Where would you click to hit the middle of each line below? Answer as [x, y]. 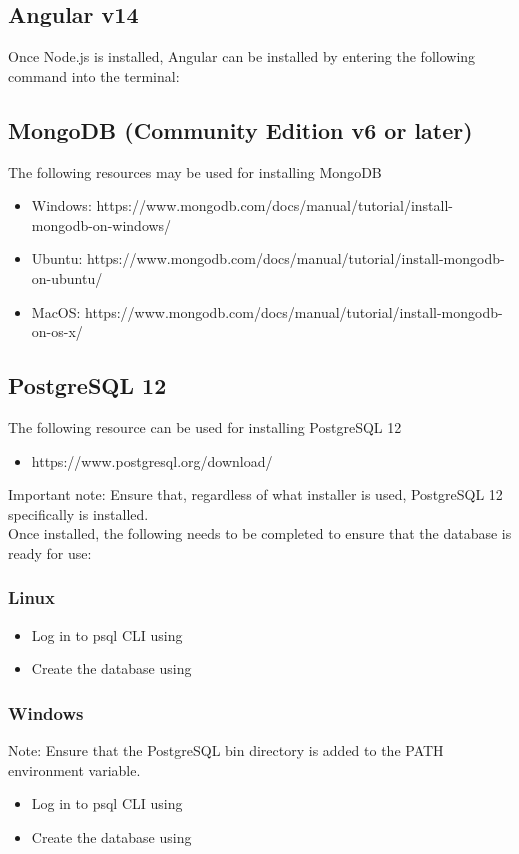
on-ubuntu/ [67, 277]
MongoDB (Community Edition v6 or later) [240, 129]
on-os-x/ [57, 331]
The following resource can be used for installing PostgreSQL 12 [205, 426]
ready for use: [50, 552]
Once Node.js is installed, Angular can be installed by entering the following [242, 56]
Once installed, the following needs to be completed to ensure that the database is [260, 533]
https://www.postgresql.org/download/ [152, 460]
